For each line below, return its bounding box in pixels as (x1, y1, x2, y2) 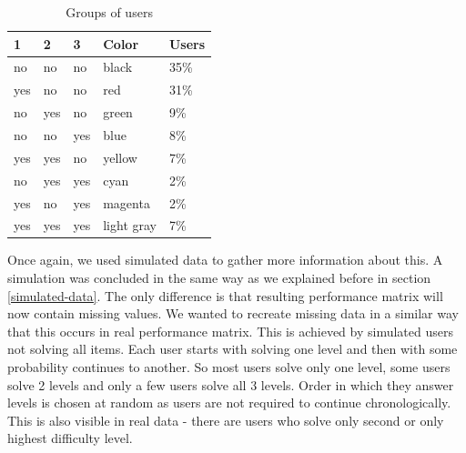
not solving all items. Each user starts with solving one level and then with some (7, 339, 458, 358)
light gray (103, 216, 157, 235)
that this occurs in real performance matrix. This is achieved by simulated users (7, 321, 453, 340)
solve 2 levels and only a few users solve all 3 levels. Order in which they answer (7, 375, 454, 394)
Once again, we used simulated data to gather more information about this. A (7, 250, 443, 269)
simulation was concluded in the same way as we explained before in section (7, 268, 431, 287)
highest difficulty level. (7, 428, 133, 448)
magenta (103, 193, 150, 212)
